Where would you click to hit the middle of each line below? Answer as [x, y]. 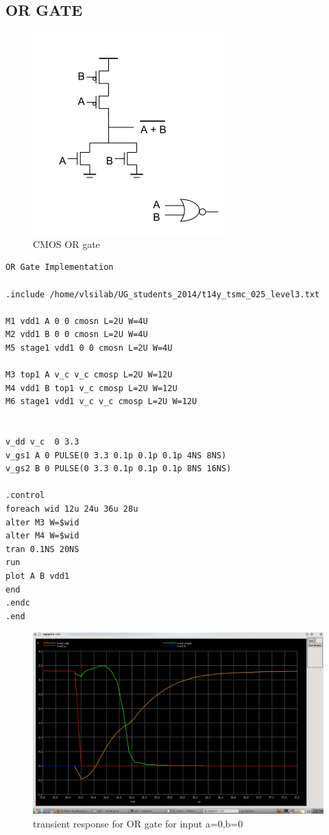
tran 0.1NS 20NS [42, 549]
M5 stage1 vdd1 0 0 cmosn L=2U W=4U [89, 348]
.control [25, 496]
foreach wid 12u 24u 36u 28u [72, 509]
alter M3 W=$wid [42, 522]
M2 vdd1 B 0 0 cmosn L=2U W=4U [77, 335]
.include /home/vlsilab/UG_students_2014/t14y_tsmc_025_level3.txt [163, 294]
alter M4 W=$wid [42, 536]
